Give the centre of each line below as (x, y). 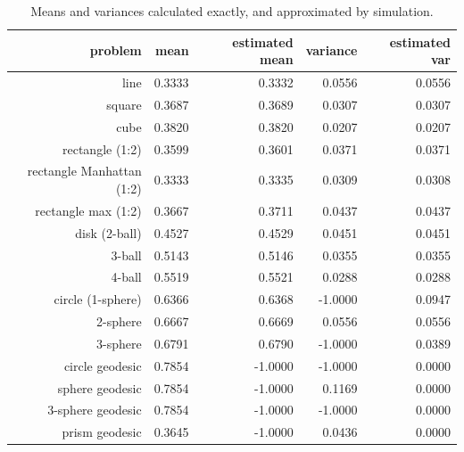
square (124, 104)
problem (116, 50)
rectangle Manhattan (84, 171)
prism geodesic (102, 432)
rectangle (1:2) (102, 148)
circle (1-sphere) (98, 299)
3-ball (126, 255)
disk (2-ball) (108, 232)
